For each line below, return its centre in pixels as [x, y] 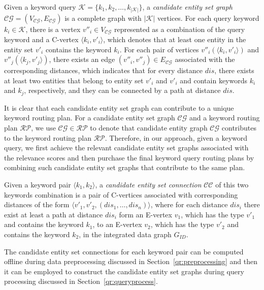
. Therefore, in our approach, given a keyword [176, 137]
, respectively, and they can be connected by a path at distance [122, 90]
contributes [239, 127]
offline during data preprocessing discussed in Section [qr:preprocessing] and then [131, 261]
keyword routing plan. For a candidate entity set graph [90, 118]
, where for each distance [189, 204]
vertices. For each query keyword [208, 18]
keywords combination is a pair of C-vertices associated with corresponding [121, 194]
